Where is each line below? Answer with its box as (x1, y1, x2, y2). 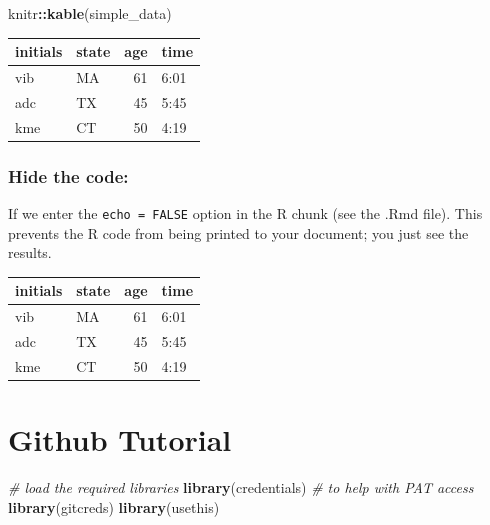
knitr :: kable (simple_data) (8, 3, 172, 23)
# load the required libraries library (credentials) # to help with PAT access (8, 477, 474, 498)
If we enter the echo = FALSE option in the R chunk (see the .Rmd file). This (8, 202, 483, 223)
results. (8, 242, 52, 263)
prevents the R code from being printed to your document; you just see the (8, 222, 469, 243)
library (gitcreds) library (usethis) (8, 496, 220, 517)
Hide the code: (8, 163, 129, 188)
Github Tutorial (8, 419, 232, 460)
